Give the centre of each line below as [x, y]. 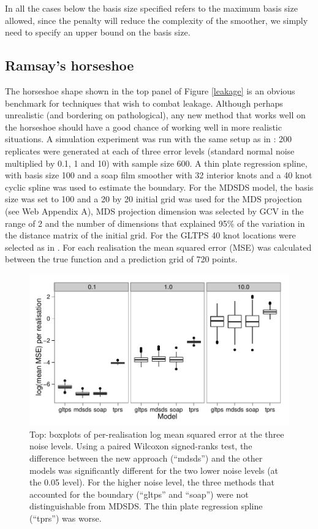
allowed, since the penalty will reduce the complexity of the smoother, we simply [157, 20]
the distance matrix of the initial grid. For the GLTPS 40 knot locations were [150, 235]
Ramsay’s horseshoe [70, 65]
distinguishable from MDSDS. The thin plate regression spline [146, 506]
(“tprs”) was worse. [66, 518]
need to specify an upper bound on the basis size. [98, 32]
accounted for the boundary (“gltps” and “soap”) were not [139, 494]
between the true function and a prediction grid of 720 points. [121, 259]
